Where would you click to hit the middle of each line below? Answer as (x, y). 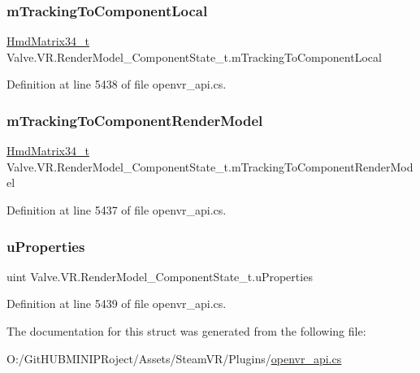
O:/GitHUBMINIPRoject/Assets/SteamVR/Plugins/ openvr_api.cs (174, 358)
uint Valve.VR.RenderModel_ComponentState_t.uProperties (160, 276)
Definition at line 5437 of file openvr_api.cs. (117, 210)
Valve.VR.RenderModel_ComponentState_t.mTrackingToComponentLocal (194, 56)
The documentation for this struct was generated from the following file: (186, 331)
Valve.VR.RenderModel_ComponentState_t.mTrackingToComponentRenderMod (210, 166)
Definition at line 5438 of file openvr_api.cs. (117, 84)
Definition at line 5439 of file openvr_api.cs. (117, 304)
